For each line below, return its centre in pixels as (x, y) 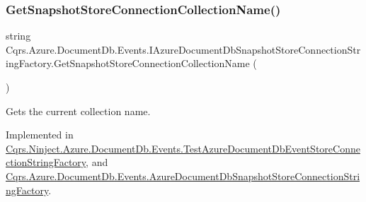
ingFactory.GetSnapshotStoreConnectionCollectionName (128, 63)
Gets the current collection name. (78, 111)
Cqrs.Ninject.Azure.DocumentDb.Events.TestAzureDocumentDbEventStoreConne (183, 148)
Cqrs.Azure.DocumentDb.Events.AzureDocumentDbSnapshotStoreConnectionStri (183, 176)
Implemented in (40, 135)
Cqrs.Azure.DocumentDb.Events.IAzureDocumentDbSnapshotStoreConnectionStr (183, 49)
